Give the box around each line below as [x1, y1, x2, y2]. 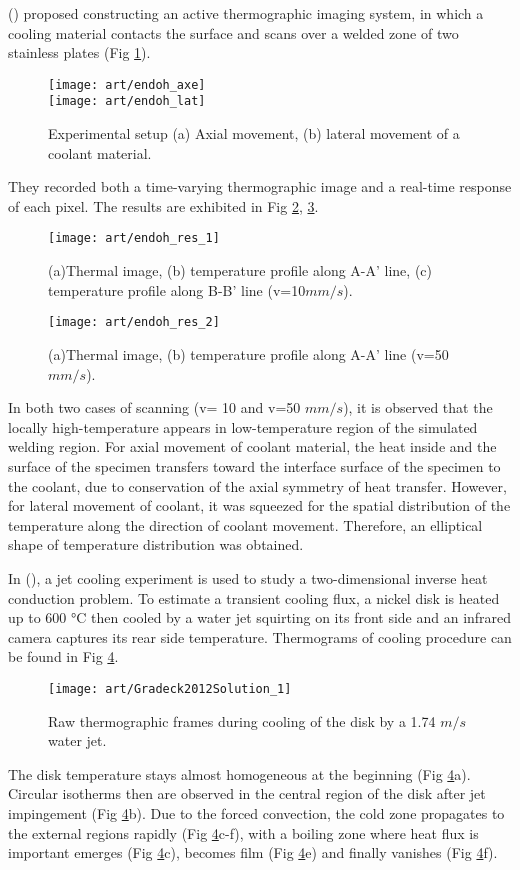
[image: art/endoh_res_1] [48, 231, 220, 246]
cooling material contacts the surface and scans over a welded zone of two [8, 22, 459, 43]
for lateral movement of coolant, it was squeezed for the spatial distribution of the [8, 495, 511, 516]
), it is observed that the [343, 397, 493, 418]
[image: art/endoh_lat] [48, 94, 206, 109]
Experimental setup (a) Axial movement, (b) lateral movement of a [48, 123, 460, 144]
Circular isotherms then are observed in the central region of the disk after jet [8, 783, 486, 804]
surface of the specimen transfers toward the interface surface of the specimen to [8, 455, 501, 476]
